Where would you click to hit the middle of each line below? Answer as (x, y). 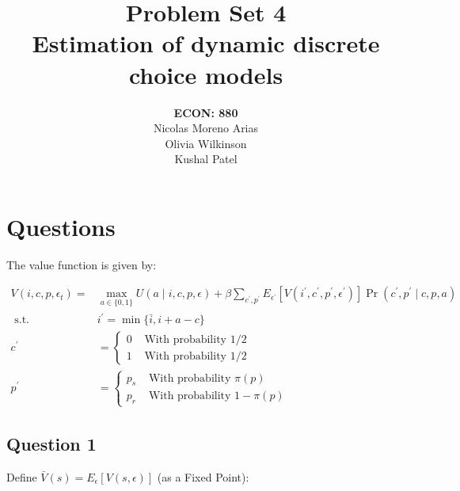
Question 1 (51, 443)
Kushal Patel (206, 159)
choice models (206, 74)
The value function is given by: (82, 264)
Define (22, 476)
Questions (61, 226)
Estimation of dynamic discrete (206, 43)
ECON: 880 (206, 112)
